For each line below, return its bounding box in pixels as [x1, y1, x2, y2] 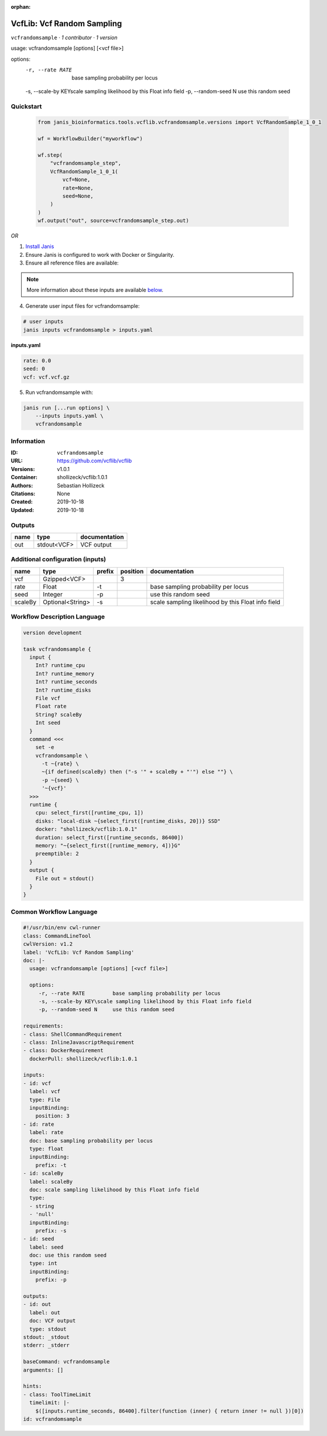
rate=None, [62, 184, 94, 191]
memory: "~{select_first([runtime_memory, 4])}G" [35, 842, 181, 848]
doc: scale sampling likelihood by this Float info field [29, 1186, 199, 1193]
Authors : [11, 482, 33, 489]
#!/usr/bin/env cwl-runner [23, 925, 101, 931]
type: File [29, 1096, 61, 1103]
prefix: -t [35, 1162, 67, 1169]
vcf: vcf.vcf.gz [23, 373, 70, 380]
